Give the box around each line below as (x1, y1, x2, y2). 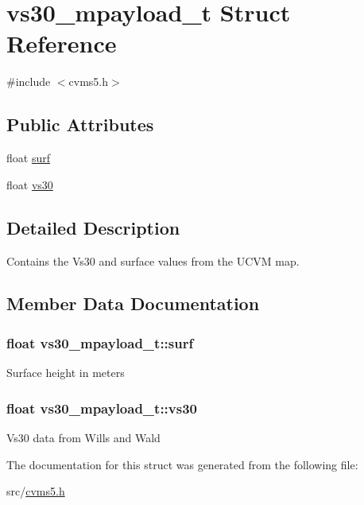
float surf (6, 150, 50, 166)
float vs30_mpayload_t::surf (6, 332, 194, 352)
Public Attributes (6, 112, 154, 137)
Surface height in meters (6, 364, 125, 381)
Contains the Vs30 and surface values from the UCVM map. (6, 252, 300, 269)
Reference (6, 27, 117, 60)
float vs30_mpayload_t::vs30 (6, 398, 198, 418)
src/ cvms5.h (6, 483, 65, 499)
